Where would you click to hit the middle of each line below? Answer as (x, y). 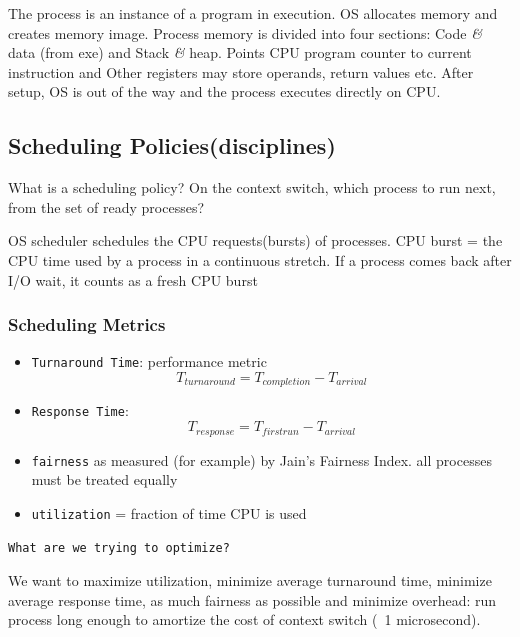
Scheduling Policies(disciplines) (172, 145)
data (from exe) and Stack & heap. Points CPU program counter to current (240, 52)
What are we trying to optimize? (119, 548)
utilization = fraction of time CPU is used (169, 512)
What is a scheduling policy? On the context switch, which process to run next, (252, 187)
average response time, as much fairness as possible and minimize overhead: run (252, 599)
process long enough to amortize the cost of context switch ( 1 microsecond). (244, 619)
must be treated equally (104, 479)
